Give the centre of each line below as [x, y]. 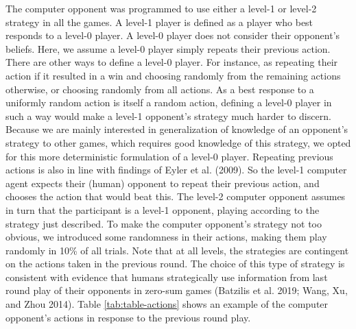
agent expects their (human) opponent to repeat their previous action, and [163, 183]
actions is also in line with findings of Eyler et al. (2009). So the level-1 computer [176, 170]
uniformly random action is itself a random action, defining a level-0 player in [169, 102]
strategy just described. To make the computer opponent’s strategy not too [164, 223]
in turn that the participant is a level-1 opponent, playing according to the [163, 209]
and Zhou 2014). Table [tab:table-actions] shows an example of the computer [167, 304]
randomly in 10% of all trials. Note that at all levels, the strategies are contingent [177, 250]
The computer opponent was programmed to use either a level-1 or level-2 [161, 8]
